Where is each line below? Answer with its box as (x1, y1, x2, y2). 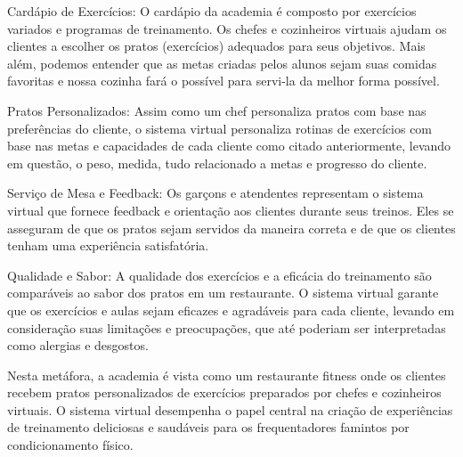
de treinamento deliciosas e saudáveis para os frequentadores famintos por (7, 418, 410, 437)
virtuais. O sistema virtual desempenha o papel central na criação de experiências (7, 400, 453, 419)
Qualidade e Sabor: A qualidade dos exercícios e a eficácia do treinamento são (7, 265, 432, 284)
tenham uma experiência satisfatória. (7, 236, 209, 255)
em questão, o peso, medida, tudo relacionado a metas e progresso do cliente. (7, 153, 427, 172)
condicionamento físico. (7, 436, 134, 454)
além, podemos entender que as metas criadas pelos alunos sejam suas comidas (7, 53, 437, 72)
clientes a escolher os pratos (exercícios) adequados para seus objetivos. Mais (7, 37, 426, 55)
